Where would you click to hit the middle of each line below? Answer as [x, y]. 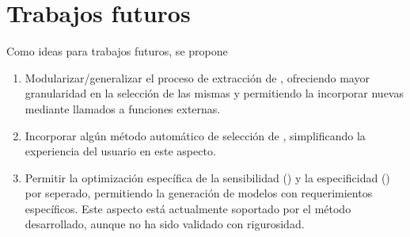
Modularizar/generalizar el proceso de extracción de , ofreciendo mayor [197, 77]
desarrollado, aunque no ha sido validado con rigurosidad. [165, 224]
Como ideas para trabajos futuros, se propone [117, 51]
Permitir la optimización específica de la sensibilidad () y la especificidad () [207, 177]
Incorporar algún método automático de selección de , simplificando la [195, 135]
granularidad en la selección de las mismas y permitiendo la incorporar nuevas [214, 93]
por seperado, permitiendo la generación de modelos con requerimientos [199, 193]
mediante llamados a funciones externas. [123, 108]
